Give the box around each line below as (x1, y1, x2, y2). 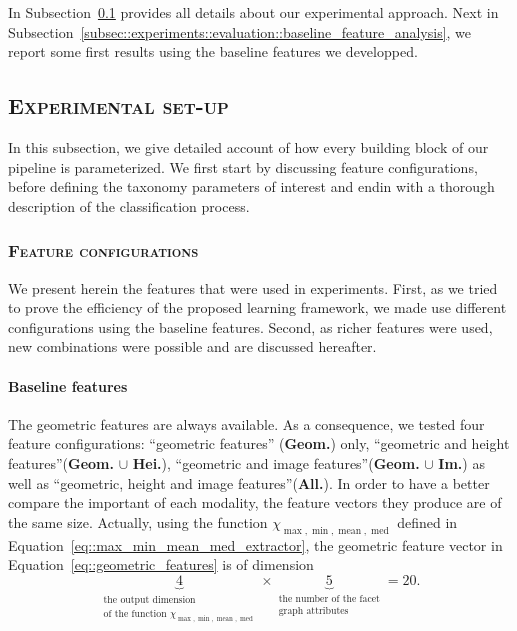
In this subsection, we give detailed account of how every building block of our (8, 136, 489, 157)
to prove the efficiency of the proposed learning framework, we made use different (8, 297, 507, 318)
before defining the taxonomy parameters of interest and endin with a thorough (8, 176, 495, 197)
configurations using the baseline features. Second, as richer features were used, (8, 316, 493, 337)
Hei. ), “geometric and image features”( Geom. (132, 452, 420, 473)
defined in (397, 511, 458, 532)
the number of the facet (278, 593, 380, 604)
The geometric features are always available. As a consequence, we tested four (8, 413, 485, 434)
